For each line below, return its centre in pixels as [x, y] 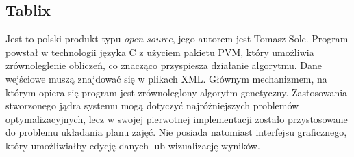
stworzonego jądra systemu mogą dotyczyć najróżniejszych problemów [152, 105]
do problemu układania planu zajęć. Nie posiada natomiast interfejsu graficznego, [176, 132]
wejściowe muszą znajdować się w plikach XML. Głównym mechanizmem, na [166, 78]
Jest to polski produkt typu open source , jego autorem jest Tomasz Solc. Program [177, 39]
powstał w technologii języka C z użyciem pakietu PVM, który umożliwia [160, 52]
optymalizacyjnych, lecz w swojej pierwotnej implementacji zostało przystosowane [177, 118]
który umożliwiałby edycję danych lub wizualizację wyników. [133, 145]
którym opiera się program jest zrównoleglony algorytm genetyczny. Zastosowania [177, 92]
